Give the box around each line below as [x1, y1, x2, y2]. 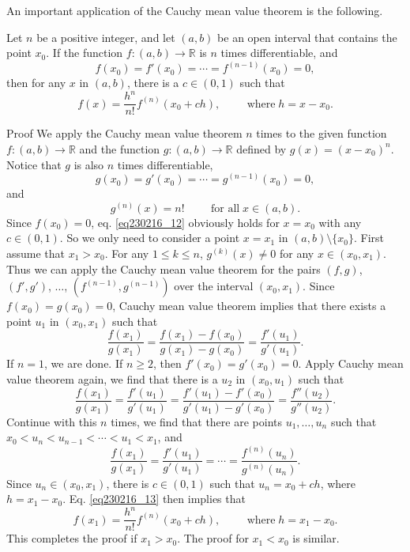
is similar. [292, 530, 340, 546]
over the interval [174, 278, 254, 294]
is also [73, 156, 104, 172]
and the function [79, 140, 160, 157]
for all [211, 202, 240, 214]
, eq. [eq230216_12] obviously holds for [91, 214, 280, 230]
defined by [236, 140, 287, 157]
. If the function [46, 44, 123, 61]
